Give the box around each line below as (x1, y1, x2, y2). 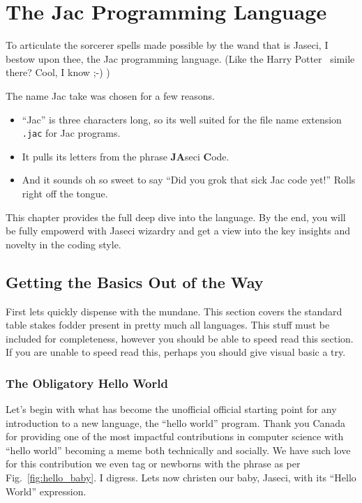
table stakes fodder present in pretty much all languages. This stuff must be (6, 317, 330, 332)
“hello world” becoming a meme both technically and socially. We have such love (6, 442, 351, 457)
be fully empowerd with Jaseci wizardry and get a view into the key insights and (6, 223, 351, 238)
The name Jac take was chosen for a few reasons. (6, 88, 215, 103)
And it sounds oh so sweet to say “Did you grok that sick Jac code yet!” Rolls (22, 172, 356, 187)
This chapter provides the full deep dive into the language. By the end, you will (6, 209, 346, 224)
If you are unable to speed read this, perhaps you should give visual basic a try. (6, 345, 346, 359)
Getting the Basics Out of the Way (6, 271, 264, 292)
